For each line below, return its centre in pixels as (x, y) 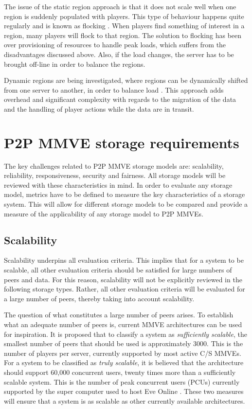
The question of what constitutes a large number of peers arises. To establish (119, 315)
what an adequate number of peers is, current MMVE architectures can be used (123, 324)
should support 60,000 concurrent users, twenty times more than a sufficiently (120, 372)
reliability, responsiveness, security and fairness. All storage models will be (115, 175)
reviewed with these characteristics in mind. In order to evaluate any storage (118, 185)
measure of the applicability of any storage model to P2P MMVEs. (104, 213)
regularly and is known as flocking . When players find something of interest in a (124, 26)
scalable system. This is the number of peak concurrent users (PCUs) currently (122, 381)
